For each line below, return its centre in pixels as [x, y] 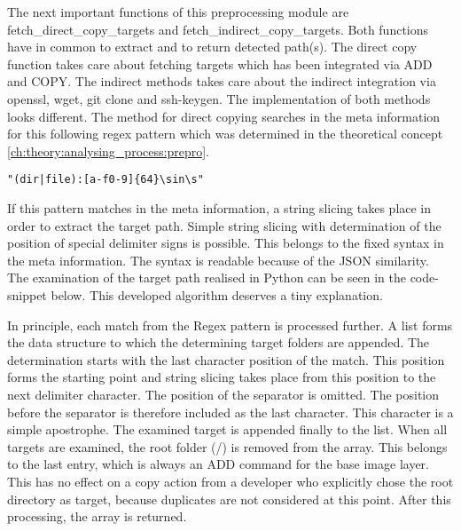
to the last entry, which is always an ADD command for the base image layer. [218, 464]
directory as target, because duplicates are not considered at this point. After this [229, 499]
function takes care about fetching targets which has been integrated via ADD [220, 63]
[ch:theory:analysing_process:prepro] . [108, 151]
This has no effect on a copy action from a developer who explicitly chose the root [230, 481]
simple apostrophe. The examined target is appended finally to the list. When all [227, 429]
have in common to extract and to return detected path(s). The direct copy [212, 47]
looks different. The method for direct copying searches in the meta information [224, 116]
